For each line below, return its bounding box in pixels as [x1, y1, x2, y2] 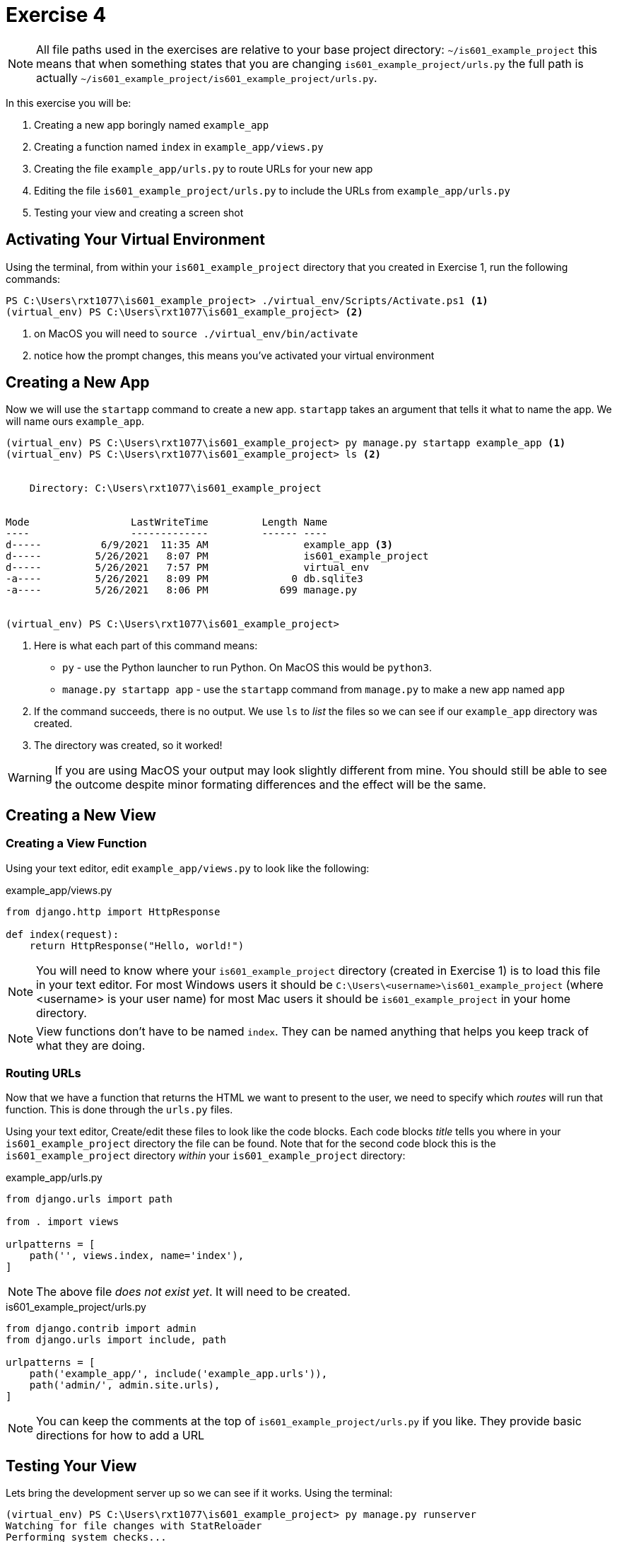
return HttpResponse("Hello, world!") [29, 939, 245, 951]
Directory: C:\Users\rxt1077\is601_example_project [29, 482, 322, 494]
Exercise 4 [6, 3, 107, 27]
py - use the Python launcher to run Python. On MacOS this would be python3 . [62, 661, 432, 674]
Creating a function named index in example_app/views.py [34, 140, 324, 153]
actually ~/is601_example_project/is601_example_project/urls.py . [36, 70, 377, 85]
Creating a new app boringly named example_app [34, 118, 269, 131]
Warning [8, 770, 52, 785]
